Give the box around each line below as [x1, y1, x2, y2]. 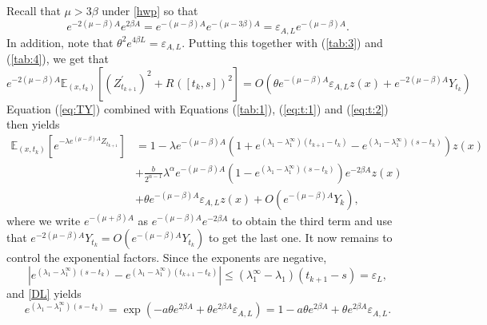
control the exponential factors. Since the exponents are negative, [6, 249, 327, 266]
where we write [6, 212, 81, 228]
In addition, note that [6, 34, 114, 50]
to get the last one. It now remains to [208, 229, 393, 246]
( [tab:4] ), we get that [6, 50, 109, 66]
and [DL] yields [6, 285, 82, 302]
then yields [6, 116, 60, 133]
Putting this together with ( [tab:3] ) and [188, 34, 383, 50]
